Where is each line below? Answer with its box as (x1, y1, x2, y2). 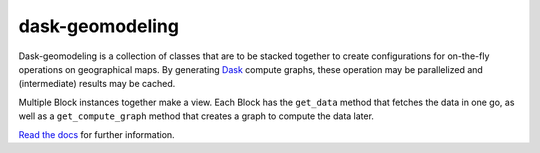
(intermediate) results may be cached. (18, 78, 176, 90)
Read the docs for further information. (18, 128, 175, 140)
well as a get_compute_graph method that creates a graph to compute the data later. (18, 110, 375, 122)
